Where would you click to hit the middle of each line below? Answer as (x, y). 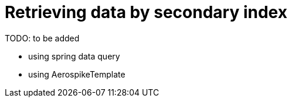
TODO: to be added (42, 38)
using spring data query (74, 56)
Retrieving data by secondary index (146, 12)
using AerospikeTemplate (77, 74)
